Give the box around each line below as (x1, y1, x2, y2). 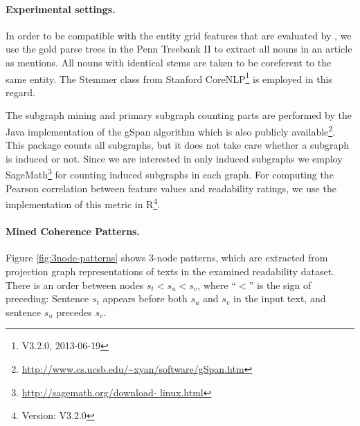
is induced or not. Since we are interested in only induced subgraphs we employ (6, 151, 343, 165)
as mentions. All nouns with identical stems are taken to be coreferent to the (6, 55, 332, 69)
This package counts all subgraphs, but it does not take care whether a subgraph (6, 138, 350, 152)
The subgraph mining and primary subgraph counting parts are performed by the (6, 108, 352, 122)
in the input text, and (233, 291, 326, 306)
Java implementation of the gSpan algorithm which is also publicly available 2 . (6, 122, 336, 138)
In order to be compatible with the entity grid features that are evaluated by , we (6, 28, 352, 42)
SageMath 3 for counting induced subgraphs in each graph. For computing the (6, 165, 334, 182)
